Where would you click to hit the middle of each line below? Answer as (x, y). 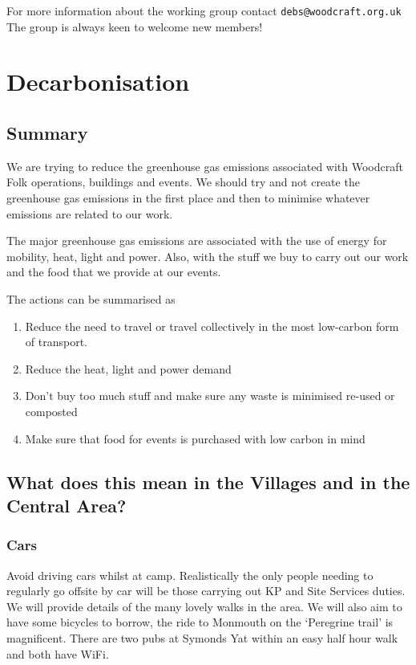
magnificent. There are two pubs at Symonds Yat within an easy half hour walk (202, 637)
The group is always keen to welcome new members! (135, 26)
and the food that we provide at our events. (114, 272)
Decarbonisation (98, 82)
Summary (47, 133)
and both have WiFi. (58, 653)
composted (51, 411)
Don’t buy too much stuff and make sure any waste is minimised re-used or (210, 396)
